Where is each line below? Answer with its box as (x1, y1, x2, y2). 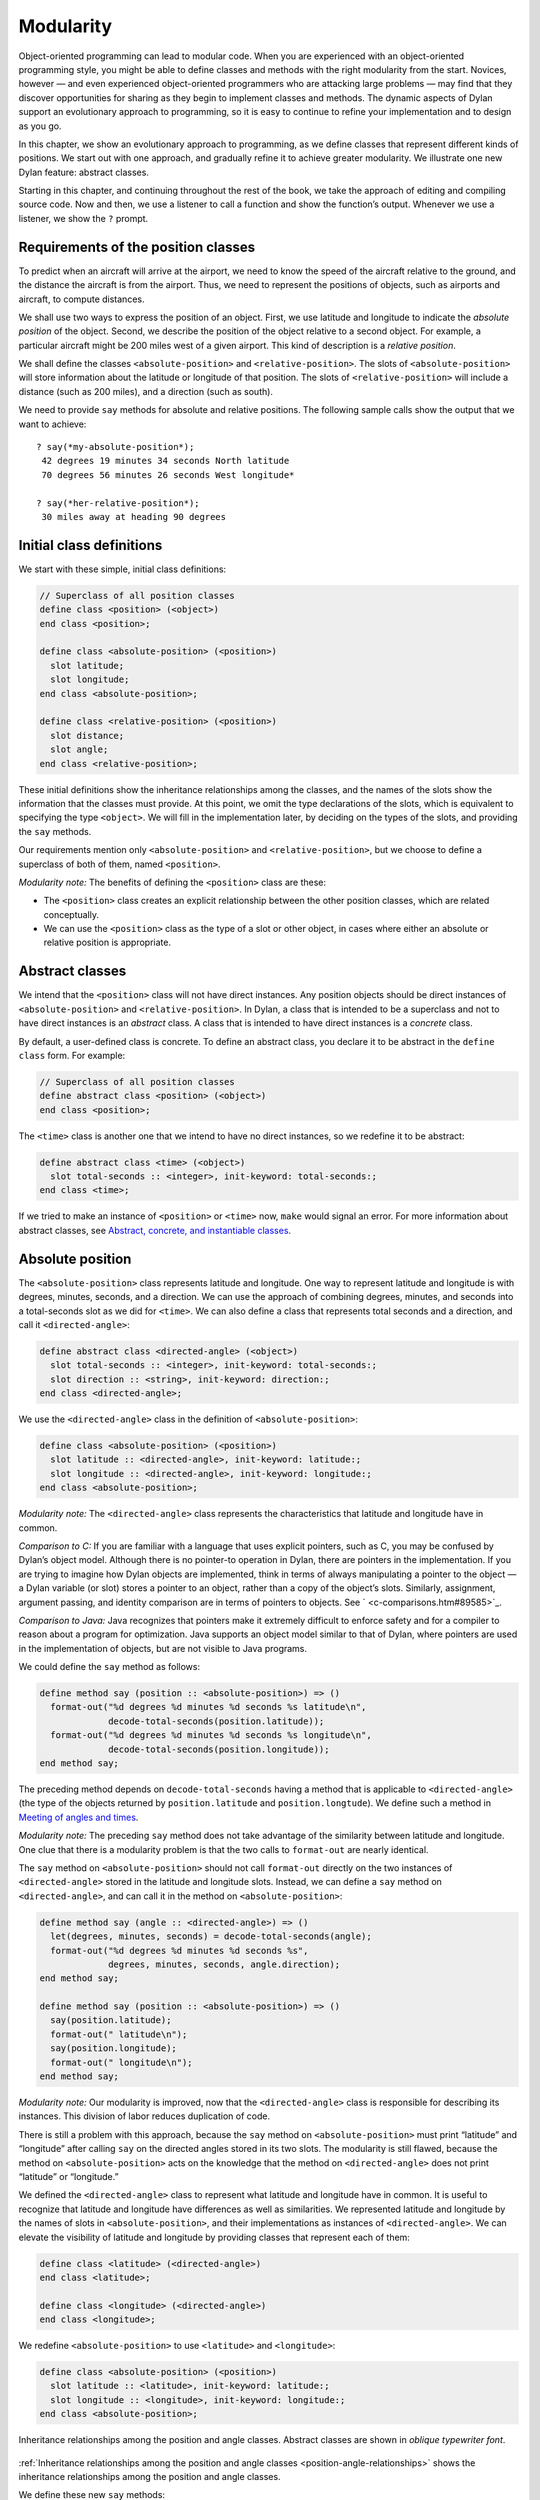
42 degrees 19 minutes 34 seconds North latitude (41, 455, 290, 467)
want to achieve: (18, 418, 87, 430)
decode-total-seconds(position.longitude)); (108, 1743, 330, 1755)
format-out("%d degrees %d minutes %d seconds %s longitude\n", (50, 1730, 372, 1741)
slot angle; (50, 744, 109, 755)
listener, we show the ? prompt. (18, 212, 149, 224)
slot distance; (50, 730, 125, 741)
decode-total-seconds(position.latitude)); (108, 1715, 325, 1727)
